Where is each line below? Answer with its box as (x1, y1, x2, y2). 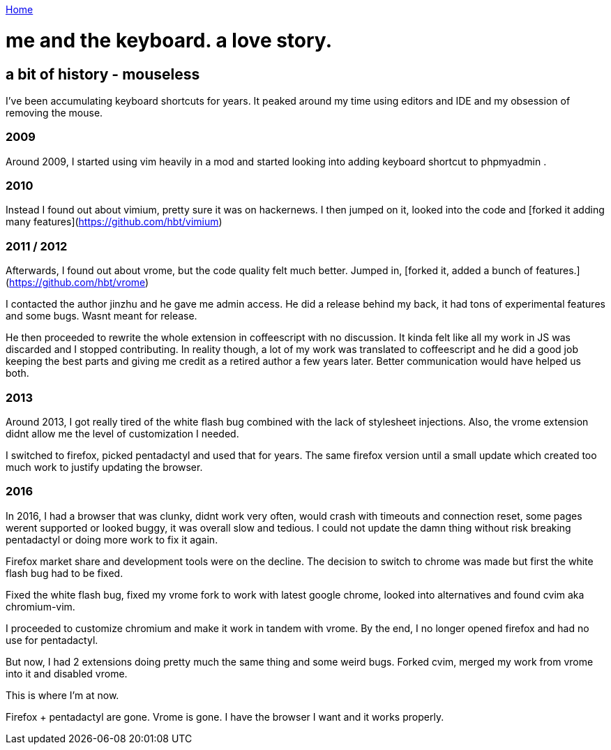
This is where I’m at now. (6, 689, 119, 701)
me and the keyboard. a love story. (6, 28, 332, 52)
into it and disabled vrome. (6, 667, 128, 680)
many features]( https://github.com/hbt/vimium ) (6, 216, 222, 228)
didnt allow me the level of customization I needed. (6, 427, 239, 440)
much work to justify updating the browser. (6, 460, 203, 473)
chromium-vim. (6, 600, 75, 613)
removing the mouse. (6, 106, 103, 119)
